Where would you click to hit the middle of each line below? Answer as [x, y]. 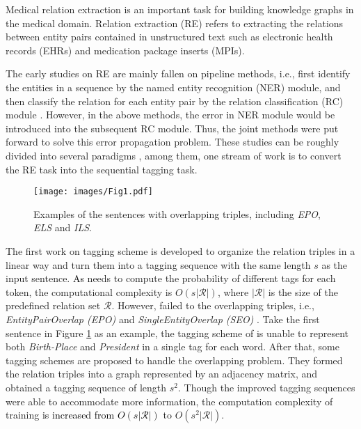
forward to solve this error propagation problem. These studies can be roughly [173, 142]
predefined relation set [53, 305]
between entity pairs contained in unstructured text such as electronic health [169, 37]
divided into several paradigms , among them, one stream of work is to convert [174, 155]
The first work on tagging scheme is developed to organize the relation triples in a [180, 250]
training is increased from [60, 415]
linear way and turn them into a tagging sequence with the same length [158, 264]
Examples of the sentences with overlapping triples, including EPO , [177, 213]
